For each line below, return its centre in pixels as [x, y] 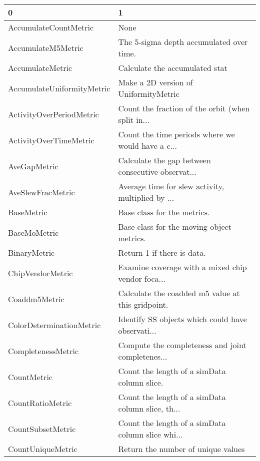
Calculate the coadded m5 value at [179, 293]
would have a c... [147, 146]
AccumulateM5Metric [46, 47]
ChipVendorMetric [40, 273]
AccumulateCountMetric [51, 27]
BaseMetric [28, 212]
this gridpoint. [143, 304]
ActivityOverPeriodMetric [53, 114]
